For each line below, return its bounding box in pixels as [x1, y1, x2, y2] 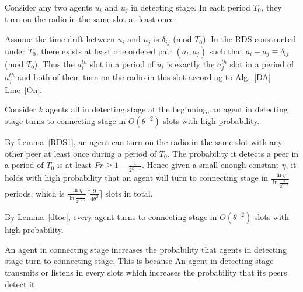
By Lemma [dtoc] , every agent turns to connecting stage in [5, 211, 217, 223]
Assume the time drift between [5, 33, 115, 45]
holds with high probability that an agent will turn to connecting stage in [5, 171, 269, 184]
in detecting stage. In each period [131, 1, 250, 13]
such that [209, 44, 243, 57]
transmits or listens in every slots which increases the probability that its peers [5, 266, 287, 278]
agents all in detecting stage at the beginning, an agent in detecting [46, 103, 288, 115]
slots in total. [105, 187, 153, 199]
